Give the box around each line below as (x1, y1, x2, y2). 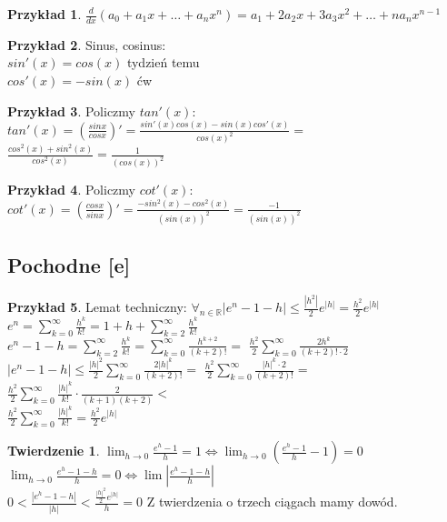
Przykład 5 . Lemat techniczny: (7, 297, 187, 316)
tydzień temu (126, 53, 200, 72)
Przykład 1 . (7, 5, 82, 23)
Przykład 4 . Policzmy (7, 180, 135, 199)
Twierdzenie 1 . (7, 441, 100, 460)
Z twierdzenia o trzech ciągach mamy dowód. (146, 492, 398, 511)
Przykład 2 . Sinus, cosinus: (7, 35, 166, 54)
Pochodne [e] (7, 251, 131, 279)
